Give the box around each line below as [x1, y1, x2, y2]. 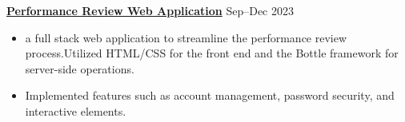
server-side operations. [25, 60, 134, 77]
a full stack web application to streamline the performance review [25, 29, 347, 45]
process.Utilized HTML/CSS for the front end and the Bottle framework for [25, 45, 399, 61]
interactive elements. [25, 102, 126, 119]
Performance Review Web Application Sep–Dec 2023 [6, 2, 294, 18]
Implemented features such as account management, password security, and [25, 87, 395, 104]
